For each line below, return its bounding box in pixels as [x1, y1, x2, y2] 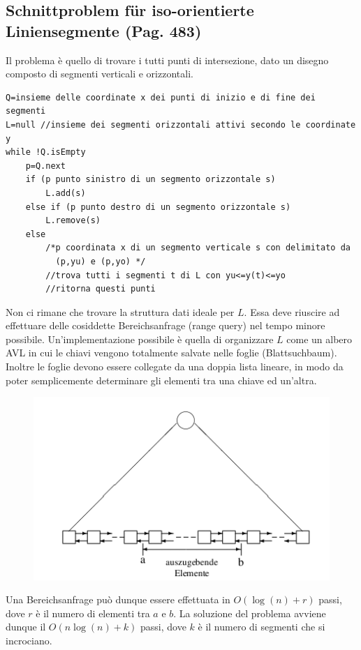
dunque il [6, 619, 46, 634]
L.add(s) [45, 188, 86, 198]
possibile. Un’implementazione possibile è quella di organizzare [6, 331, 274, 346]
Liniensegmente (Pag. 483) [6, 20, 202, 41]
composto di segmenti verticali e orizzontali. [6, 66, 193, 81]
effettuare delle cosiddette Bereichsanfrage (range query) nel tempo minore [6, 318, 325, 333]
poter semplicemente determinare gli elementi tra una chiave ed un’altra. [6, 372, 317, 387]
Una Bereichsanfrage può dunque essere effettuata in [6, 592, 230, 607]
